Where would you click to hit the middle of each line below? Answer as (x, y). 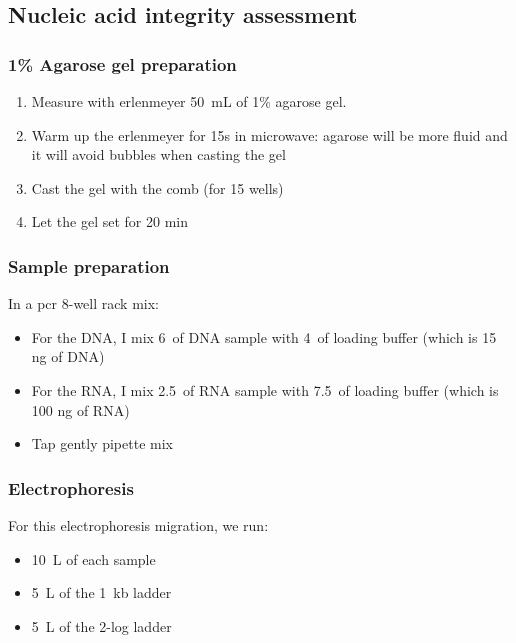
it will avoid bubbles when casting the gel (158, 154)
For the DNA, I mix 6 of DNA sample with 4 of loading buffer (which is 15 (264, 336)
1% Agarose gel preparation (122, 63)
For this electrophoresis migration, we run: (138, 524)
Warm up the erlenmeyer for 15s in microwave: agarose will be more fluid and (269, 134)
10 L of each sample (93, 558)
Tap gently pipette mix (102, 443)
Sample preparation (89, 265)
